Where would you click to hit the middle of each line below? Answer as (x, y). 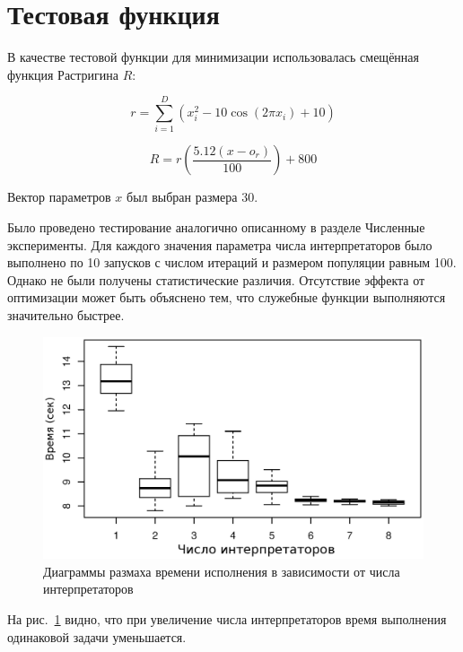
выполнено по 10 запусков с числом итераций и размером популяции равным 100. (232, 262)
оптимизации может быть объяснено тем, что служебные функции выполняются (227, 297)
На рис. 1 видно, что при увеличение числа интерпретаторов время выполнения (227, 618)
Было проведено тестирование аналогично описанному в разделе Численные (216, 227)
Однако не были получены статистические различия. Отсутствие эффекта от (216, 279)
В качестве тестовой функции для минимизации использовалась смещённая (213, 57)
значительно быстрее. (66, 315)
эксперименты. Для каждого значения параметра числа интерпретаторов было (220, 244)
